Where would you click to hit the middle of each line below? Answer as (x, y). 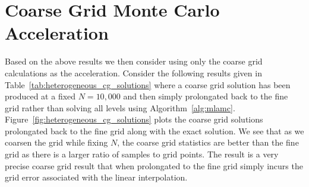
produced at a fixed (40, 96)
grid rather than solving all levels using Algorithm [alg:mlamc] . (120, 107)
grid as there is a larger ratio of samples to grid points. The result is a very (142, 154)
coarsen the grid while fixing (56, 142)
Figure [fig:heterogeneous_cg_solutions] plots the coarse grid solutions (134, 119)
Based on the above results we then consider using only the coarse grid (134, 61)
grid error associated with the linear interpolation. (96, 177)
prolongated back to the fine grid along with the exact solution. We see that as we (154, 130)
